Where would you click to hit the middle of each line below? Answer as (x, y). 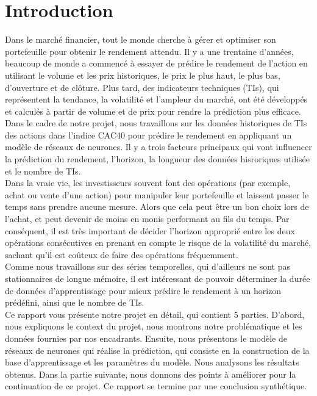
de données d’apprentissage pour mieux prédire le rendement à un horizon (143, 290)
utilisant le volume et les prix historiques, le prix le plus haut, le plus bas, (143, 75)
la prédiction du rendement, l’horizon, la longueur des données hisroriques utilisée (157, 159)
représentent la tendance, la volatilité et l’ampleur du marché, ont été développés (156, 99)
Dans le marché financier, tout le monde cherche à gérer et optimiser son (141, 39)
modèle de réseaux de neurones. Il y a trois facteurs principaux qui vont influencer (158, 147)
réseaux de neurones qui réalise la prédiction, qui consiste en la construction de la (157, 350)
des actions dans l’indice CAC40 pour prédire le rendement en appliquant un (148, 135)
